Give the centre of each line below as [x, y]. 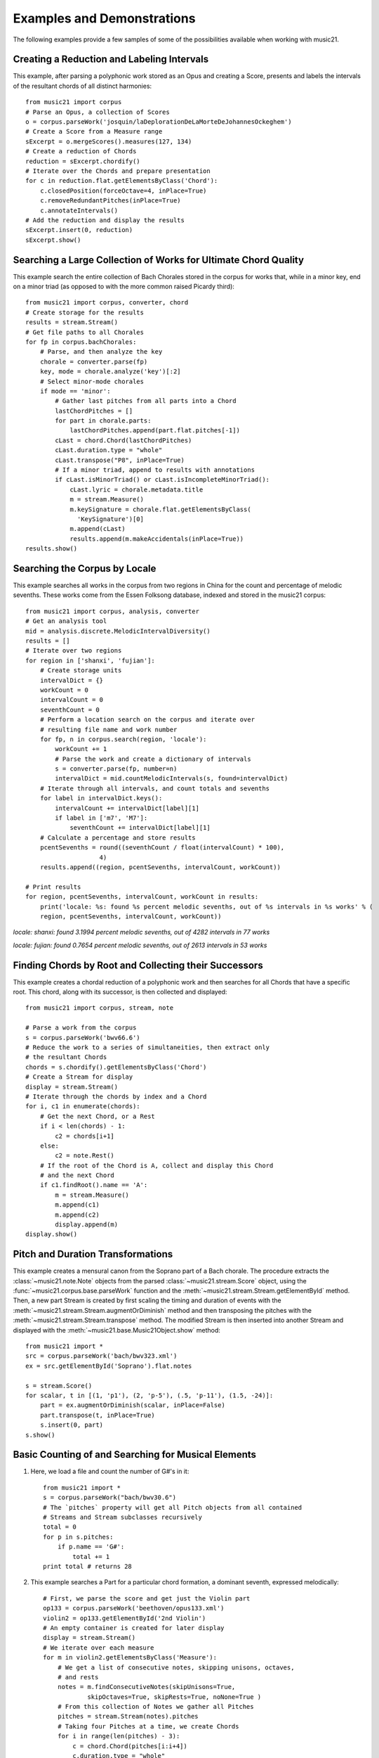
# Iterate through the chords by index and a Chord [116, 1096]
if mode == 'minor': [75, 391]
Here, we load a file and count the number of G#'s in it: [110, 1471]
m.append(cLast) [98, 529]
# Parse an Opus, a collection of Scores [98, 112]
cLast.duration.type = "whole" [109, 450]
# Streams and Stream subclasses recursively [123, 1518]
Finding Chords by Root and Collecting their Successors [138, 965]
